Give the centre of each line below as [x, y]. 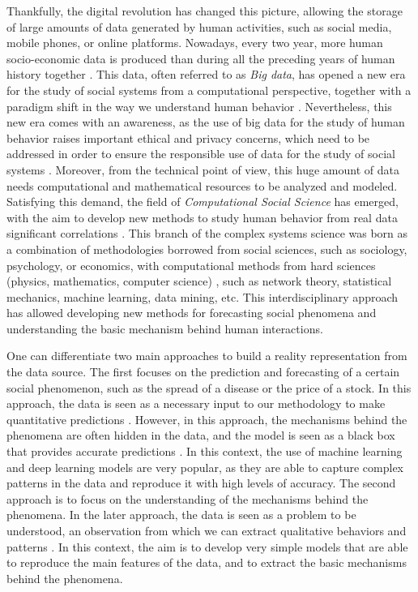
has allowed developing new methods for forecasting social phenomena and [192, 313]
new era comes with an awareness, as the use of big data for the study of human [206, 122]
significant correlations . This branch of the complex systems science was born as [207, 233]
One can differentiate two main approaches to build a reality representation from [207, 356]
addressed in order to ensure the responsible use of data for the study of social [201, 154]
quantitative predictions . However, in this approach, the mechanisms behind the [207, 419]
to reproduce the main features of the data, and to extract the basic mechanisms [207, 562]
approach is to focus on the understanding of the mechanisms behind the [188, 498]
